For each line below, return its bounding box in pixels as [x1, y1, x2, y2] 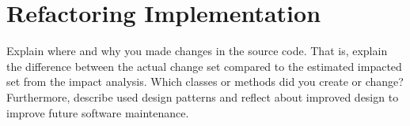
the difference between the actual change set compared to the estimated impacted [6, 57, 402, 74]
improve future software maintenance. [6, 104, 189, 120]
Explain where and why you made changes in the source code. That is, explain [6, 43, 388, 59]
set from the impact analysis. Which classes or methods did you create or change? [6, 73, 404, 90]
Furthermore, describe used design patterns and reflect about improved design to [6, 88, 399, 105]
